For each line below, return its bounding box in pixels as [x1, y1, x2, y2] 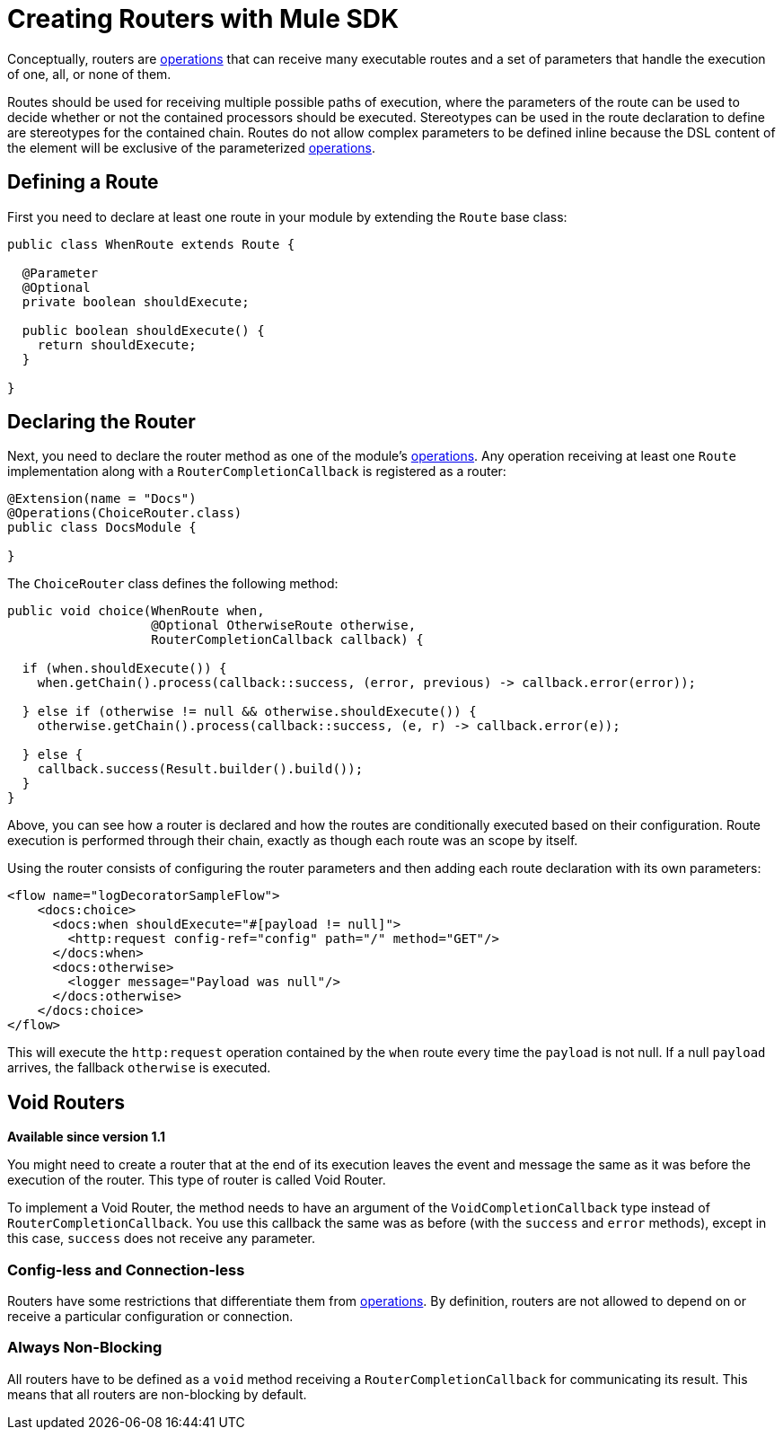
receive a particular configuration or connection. [7, 1309, 294, 1325]
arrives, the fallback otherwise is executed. [7, 1060, 271, 1076]
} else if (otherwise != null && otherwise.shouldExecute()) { [22, 704, 477, 719]
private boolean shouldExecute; [22, 294, 250, 309]
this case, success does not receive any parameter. [7, 1230, 316, 1247]
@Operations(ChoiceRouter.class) [7, 506, 242, 521]
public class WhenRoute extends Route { [7, 236, 295, 251]
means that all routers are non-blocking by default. [7, 1386, 307, 1402]
